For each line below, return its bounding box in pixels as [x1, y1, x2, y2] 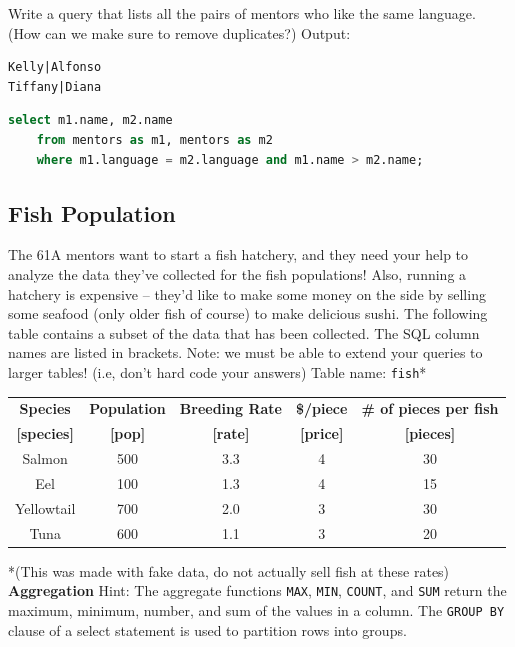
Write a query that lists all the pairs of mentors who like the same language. [8, 3, 476, 23]
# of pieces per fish [361, 398, 499, 419]
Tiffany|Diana [8, 79, 102, 94]
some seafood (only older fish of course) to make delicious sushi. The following [8, 303, 488, 324]
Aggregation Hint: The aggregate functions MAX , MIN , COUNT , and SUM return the [8, 580, 507, 601]
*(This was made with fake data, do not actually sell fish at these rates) [8, 560, 450, 581]
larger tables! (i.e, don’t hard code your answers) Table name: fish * [8, 361, 427, 382]
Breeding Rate [179, 398, 282, 419]
